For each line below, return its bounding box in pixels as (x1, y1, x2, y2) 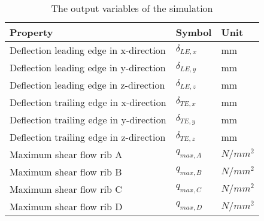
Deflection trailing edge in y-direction (10, 113, 166, 126)
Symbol (175, 25, 212, 39)
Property (10, 25, 53, 39)
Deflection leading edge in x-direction (10, 43, 166, 57)
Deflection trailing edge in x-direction (10, 95, 166, 109)
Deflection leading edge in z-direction (10, 78, 165, 92)
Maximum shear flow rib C (10, 182, 122, 196)
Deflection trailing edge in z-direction (10, 130, 166, 144)
